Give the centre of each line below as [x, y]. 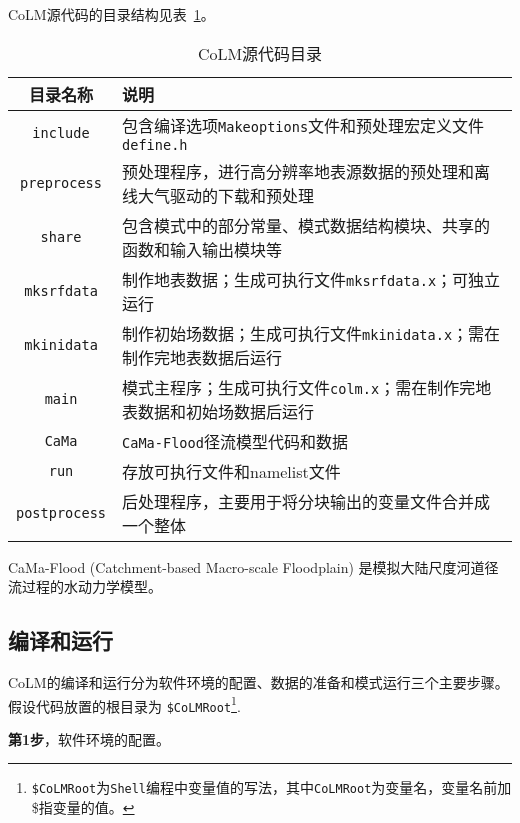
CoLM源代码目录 [260, 53]
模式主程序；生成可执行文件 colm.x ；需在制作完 [299, 387]
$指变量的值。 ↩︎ [83, 807]
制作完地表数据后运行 [202, 357]
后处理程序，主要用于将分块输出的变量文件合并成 [306, 501]
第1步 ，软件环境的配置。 [89, 738]
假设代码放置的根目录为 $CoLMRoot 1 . [124, 704]
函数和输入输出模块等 [202, 249]
